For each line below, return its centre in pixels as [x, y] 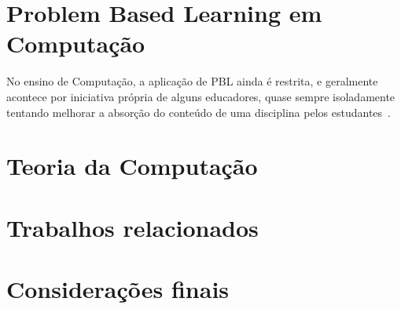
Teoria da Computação [132, 166]
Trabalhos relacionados [132, 227]
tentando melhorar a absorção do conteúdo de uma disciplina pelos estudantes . [199, 112]
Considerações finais [118, 289]
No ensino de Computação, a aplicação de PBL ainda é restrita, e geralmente [192, 81]
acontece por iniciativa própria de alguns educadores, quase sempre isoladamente [201, 96]
